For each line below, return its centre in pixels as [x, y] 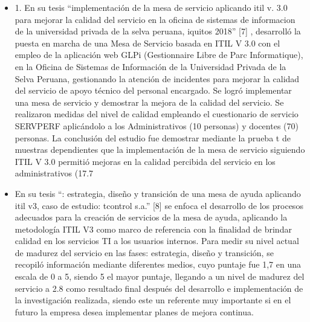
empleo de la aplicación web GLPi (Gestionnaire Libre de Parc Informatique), [159, 55]
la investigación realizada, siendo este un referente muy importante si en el [153, 300]
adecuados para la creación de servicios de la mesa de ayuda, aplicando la [151, 217]
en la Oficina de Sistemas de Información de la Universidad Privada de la [150, 66]
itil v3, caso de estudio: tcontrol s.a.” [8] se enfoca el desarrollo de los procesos [159, 205]
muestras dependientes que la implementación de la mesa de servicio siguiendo [160, 150]
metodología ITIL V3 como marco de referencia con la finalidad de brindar [153, 229]
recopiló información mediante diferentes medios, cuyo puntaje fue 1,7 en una [158, 264]
